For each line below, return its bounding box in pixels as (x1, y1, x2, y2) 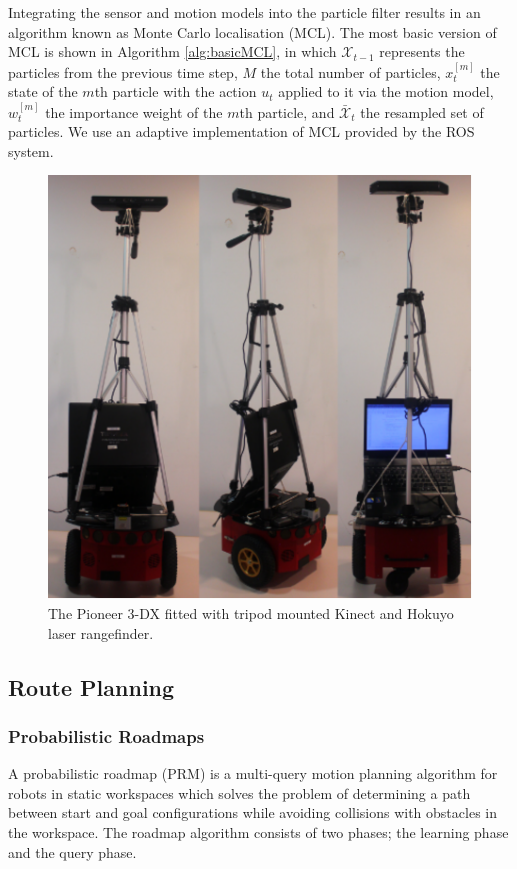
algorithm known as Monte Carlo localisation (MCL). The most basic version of (8, 21, 497, 42)
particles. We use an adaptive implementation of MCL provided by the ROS (8, 121, 475, 142)
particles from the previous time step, (8, 61, 238, 82)
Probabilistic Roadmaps (8, 723, 205, 748)
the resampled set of (360, 101, 484, 122)
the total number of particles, (260, 61, 441, 82)
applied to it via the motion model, (278, 81, 494, 102)
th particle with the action (94, 81, 257, 102)
